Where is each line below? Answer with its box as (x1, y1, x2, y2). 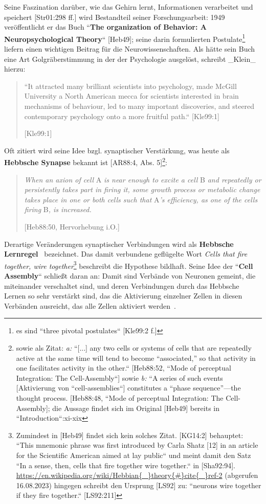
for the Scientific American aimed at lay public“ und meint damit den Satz (16, 449, 251, 460)
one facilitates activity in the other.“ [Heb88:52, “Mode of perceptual (16, 362, 231, 373)
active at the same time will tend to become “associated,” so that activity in (16, 352, 256, 363)
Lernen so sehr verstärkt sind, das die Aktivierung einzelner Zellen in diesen (4, 290, 242, 301)
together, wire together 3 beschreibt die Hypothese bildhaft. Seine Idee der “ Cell (4, 259, 253, 271)
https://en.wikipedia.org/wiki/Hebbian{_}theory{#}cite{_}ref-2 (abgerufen (16, 470, 258, 480)
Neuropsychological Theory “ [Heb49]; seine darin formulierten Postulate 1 (4, 32, 246, 44)
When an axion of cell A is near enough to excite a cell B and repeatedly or (24, 174, 261, 185)
